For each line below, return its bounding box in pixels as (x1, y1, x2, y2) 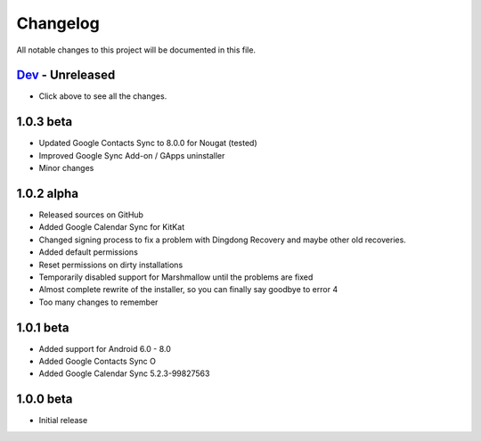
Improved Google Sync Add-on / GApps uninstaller (38, 150, 225, 160)
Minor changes (38, 163, 94, 174)
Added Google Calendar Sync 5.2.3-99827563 (38, 368, 210, 379)
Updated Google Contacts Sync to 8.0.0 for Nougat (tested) (38, 138, 257, 149)
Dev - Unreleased (16, 68, 116, 83)
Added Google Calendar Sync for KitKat (38, 222, 185, 233)
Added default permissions (38, 247, 138, 257)
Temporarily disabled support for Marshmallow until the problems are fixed (38, 272, 314, 282)
